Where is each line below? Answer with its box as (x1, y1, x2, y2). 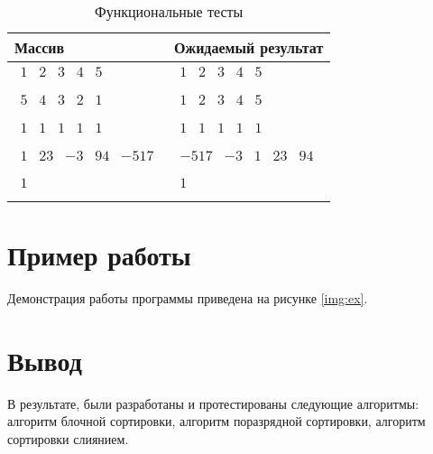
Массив (14, 37, 65, 58)
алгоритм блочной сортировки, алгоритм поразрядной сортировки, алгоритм (7, 412, 426, 431)
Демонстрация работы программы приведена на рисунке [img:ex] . (7, 288, 368, 307)
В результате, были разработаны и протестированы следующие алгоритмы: (7, 394, 419, 412)
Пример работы (7, 236, 191, 273)
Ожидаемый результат (173, 37, 324, 58)
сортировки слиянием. (7, 429, 129, 448)
